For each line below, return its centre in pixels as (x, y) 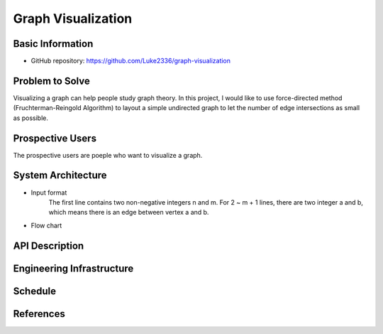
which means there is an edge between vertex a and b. (129, 212)
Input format (49, 193)
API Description (49, 246)
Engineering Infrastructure (73, 268)
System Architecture (60, 175)
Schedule (35, 291)
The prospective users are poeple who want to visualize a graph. (108, 155)
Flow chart (46, 225)
